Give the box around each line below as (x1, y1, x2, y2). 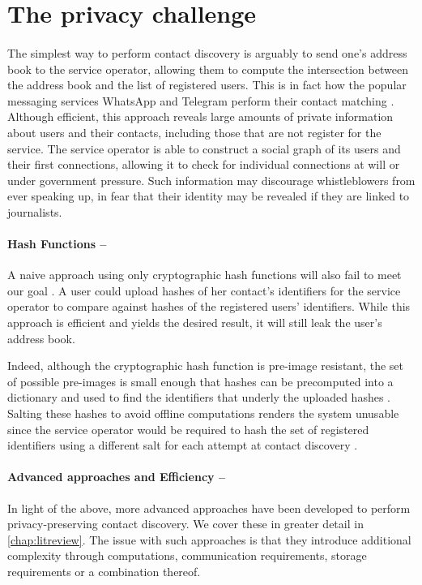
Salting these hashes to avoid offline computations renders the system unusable (7, 405, 399, 422)
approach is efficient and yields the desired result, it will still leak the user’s (7, 314, 382, 331)
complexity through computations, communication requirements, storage (7, 547, 367, 564)
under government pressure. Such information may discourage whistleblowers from (7, 171, 416, 188)
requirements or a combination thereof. (7, 563, 201, 579)
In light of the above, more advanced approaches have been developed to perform (7, 499, 411, 516)
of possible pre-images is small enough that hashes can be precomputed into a (7, 372, 394, 389)
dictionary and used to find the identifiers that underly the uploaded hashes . (7, 389, 391, 406)
